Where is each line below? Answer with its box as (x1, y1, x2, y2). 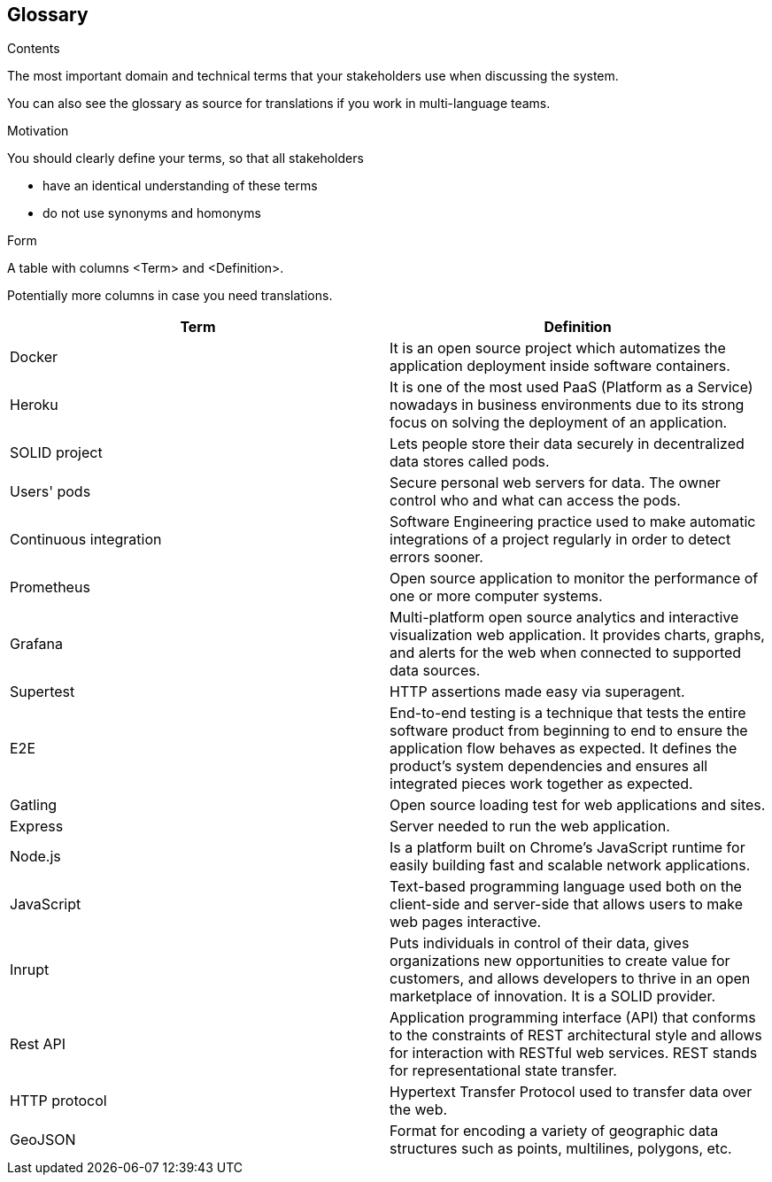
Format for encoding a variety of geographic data (390, 1122, 719, 1140)
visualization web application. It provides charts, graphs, (390, 626, 765, 645)
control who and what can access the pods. (390, 491, 681, 510)
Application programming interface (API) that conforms (390, 1008, 756, 1027)
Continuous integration (10, 530, 162, 549)
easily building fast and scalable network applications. (390, 856, 751, 875)
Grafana (10, 635, 64, 653)
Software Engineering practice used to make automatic (390, 513, 756, 531)
